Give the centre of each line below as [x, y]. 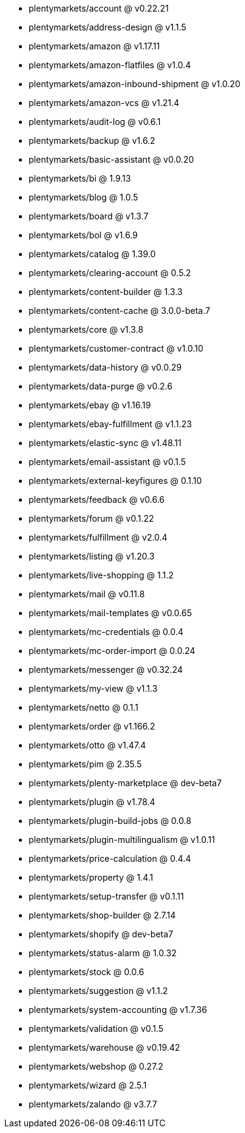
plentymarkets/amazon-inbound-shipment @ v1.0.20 [135, 84]
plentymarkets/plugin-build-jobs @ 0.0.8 [110, 821]
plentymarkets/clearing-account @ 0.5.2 [110, 273]
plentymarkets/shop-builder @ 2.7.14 [102, 915]
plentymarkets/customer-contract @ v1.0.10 [116, 348]
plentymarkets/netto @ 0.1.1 [83, 707]
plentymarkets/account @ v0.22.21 [99, 8]
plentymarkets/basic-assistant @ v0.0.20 [112, 159]
